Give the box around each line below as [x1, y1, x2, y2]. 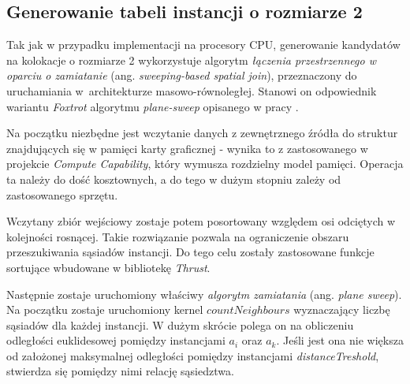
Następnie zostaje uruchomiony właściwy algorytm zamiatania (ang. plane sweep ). [6, 285, 402, 302]
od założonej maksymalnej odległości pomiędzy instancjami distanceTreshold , [6, 347, 379, 363]
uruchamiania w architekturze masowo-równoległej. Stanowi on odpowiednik [6, 82, 377, 99]
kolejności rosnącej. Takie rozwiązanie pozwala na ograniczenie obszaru [6, 228, 349, 244]
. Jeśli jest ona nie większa [276, 332, 404, 349]
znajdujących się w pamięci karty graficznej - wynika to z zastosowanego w [6, 140, 368, 156]
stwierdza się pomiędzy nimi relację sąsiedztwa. [6, 363, 234, 379]
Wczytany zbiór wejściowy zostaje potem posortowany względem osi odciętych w [6, 213, 396, 229]
